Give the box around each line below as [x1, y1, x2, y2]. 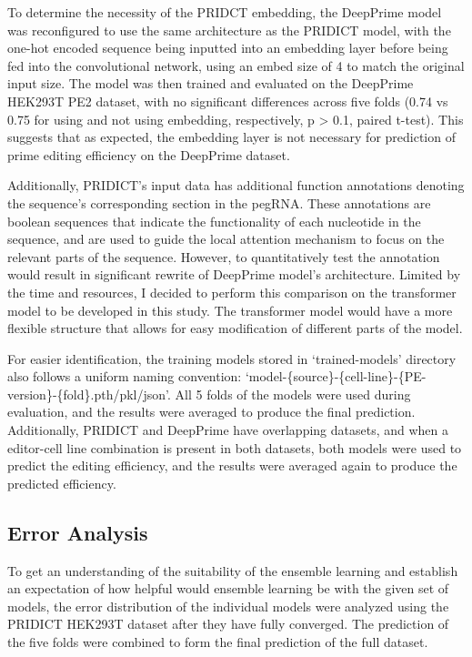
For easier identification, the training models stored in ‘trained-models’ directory [7, 349, 457, 368]
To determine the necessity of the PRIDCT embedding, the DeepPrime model [7, 3, 442, 21]
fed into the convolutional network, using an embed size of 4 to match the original [7, 56, 465, 75]
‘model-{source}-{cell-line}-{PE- [245, 367, 427, 386]
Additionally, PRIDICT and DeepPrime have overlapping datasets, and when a [7, 420, 449, 440]
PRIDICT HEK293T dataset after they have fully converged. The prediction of [7, 614, 449, 633]
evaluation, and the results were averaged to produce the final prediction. [7, 402, 416, 421]
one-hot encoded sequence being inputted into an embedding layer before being [7, 38, 448, 57]
